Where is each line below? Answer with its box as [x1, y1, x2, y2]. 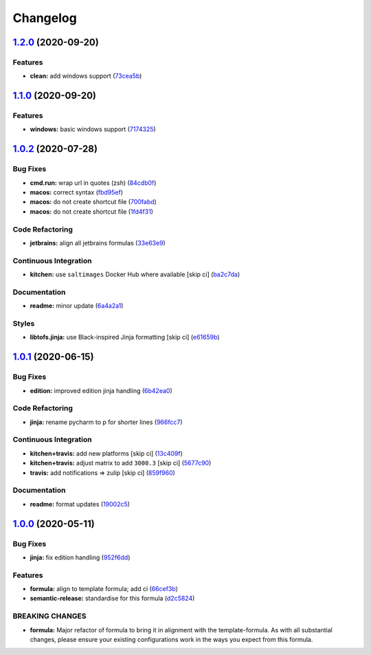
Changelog [12, 10, 77, 25]
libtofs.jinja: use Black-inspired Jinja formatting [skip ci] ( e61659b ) [30, 333, 220, 342]
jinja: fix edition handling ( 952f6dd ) [30, 553, 131, 562]
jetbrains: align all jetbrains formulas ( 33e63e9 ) [30, 238, 166, 247]
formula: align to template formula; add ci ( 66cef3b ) [30, 585, 179, 593]
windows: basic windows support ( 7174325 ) [30, 125, 156, 133]
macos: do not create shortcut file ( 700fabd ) [30, 198, 157, 206]
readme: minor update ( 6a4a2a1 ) [30, 302, 124, 310]
